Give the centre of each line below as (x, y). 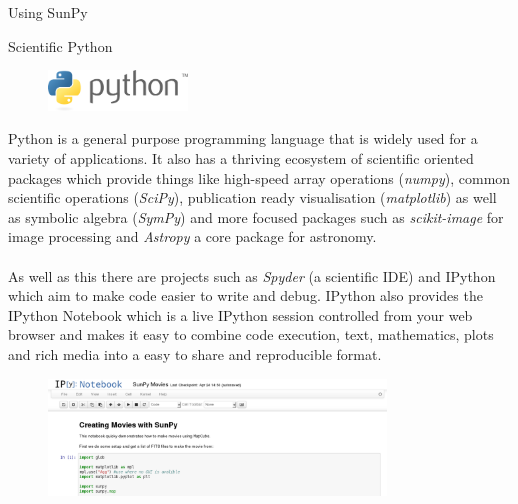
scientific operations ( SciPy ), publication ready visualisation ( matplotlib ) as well (252, 197)
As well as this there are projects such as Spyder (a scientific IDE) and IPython (252, 275)
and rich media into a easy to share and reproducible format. (195, 353)
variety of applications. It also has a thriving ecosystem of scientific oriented (241, 158)
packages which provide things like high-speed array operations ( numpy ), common (259, 177)
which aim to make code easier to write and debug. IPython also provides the (245, 295)
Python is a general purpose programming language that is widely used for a (243, 138)
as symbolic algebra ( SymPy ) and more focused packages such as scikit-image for (256, 216)
